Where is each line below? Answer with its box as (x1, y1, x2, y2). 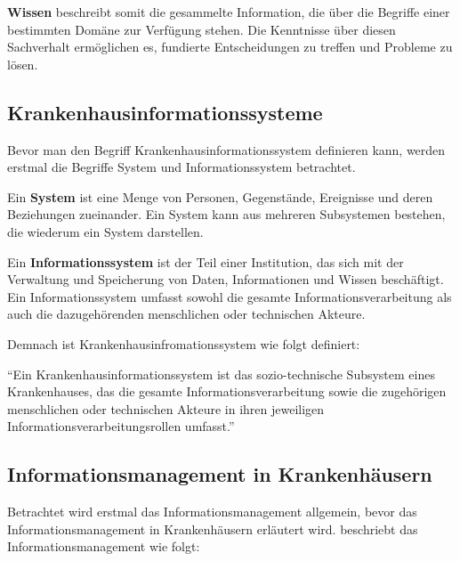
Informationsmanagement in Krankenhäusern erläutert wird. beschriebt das (7, 519, 418, 538)
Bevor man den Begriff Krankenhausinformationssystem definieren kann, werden (7, 140, 446, 159)
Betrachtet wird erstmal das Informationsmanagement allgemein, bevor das (7, 502, 417, 521)
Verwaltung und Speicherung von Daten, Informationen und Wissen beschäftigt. (7, 270, 444, 289)
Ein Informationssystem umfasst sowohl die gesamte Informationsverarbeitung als (7, 287, 452, 305)
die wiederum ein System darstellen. (7, 222, 204, 240)
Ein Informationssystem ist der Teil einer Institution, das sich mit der (7, 252, 404, 271)
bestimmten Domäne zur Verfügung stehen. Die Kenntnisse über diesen (7, 20, 396, 38)
